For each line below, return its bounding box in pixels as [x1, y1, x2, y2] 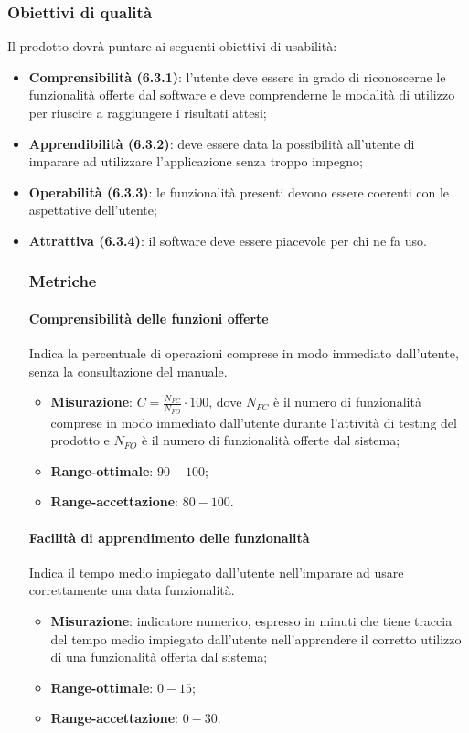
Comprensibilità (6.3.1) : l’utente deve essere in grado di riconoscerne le [28, 67, 446, 86]
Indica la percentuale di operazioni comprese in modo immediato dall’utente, [28, 344, 459, 363]
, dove [208, 392, 242, 411]
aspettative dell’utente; [28, 200, 157, 219]
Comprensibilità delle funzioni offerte [28, 309, 269, 327]
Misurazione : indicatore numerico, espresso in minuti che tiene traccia [50, 611, 453, 630]
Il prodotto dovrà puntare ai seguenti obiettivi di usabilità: [7, 37, 337, 56]
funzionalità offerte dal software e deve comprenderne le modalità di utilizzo [28, 85, 455, 104]
